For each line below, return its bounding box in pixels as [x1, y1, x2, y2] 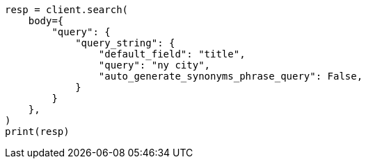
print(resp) [5, 126, 70, 137]
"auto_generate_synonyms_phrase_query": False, [98, 71, 363, 82]
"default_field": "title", [98, 48, 246, 60]
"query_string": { [75, 37, 175, 48]
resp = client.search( [5, 4, 129, 15]
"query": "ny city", [98, 60, 211, 71]
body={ [28, 15, 64, 26]
